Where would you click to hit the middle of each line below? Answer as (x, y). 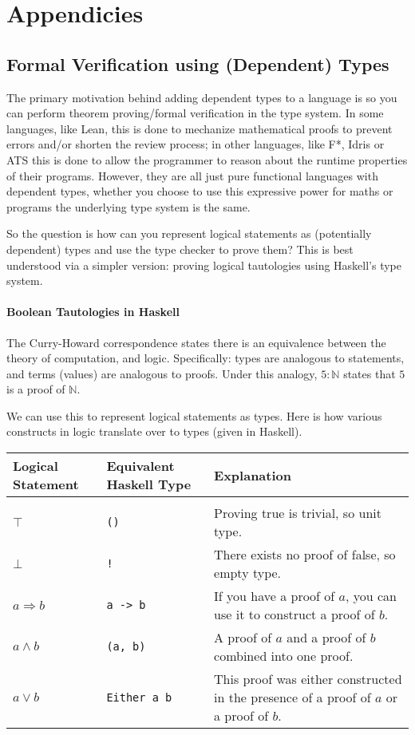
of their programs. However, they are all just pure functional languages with (192, 175)
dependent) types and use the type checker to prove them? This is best (180, 249)
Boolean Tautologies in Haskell (93, 312)
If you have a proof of (275, 596)
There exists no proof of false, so (305, 555)
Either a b (139, 697)
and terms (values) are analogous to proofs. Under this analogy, (162, 373)
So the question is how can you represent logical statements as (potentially (189, 233)
